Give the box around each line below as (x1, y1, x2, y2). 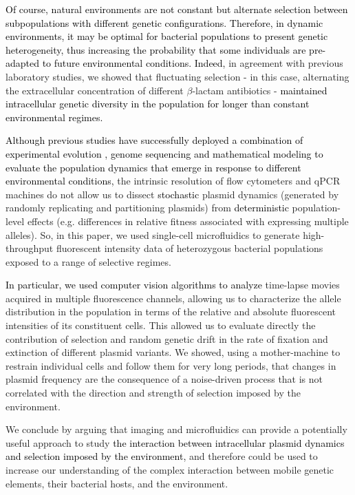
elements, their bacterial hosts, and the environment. (6, 476, 228, 490)
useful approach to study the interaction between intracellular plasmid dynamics (6, 435, 345, 450)
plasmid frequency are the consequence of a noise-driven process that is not (6, 372, 323, 386)
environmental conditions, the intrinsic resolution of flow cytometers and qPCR (6, 173, 341, 188)
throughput (6, 241, 54, 255)
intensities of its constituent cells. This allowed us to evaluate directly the (6, 318, 316, 333)
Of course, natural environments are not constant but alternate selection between (6, 2, 348, 16)
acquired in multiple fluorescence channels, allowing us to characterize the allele (6, 291, 341, 305)
